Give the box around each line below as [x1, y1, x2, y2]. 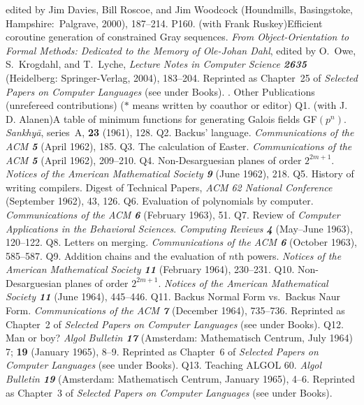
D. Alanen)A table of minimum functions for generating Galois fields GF [6, 111, 317, 126]
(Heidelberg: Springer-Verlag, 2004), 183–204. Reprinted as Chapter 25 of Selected [6, 70, 358, 84]
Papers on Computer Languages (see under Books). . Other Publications [6, 84, 315, 98]
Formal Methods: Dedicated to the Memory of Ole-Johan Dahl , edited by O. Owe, [6, 43, 356, 57]
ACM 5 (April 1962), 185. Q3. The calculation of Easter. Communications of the [6, 138, 352, 153]
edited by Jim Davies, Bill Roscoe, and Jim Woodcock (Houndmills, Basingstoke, [6, 2, 353, 16]
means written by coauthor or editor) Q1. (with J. [132, 98, 348, 112]
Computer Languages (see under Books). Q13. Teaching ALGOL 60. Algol [6, 358, 322, 372]
